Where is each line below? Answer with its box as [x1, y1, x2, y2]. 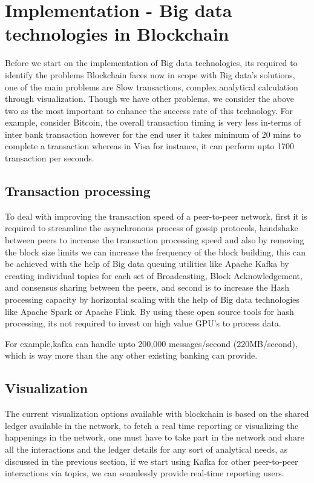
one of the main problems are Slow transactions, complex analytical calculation [5, 80, 298, 93]
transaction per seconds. [5, 152, 94, 164]
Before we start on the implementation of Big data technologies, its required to [5, 56, 298, 69]
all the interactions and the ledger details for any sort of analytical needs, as [5, 442, 288, 455]
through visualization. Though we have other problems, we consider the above [5, 92, 294, 105]
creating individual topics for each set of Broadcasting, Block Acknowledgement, [5, 269, 303, 282]
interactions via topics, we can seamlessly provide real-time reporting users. [5, 467, 284, 479]
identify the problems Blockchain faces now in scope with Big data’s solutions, [5, 68, 295, 81]
